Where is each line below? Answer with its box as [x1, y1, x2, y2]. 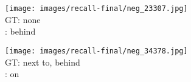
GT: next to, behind [5, 55, 80, 68]
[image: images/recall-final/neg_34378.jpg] [5, 46, 188, 55]
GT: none [5, 13, 41, 26]
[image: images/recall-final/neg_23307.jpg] [5, 4, 188, 13]
